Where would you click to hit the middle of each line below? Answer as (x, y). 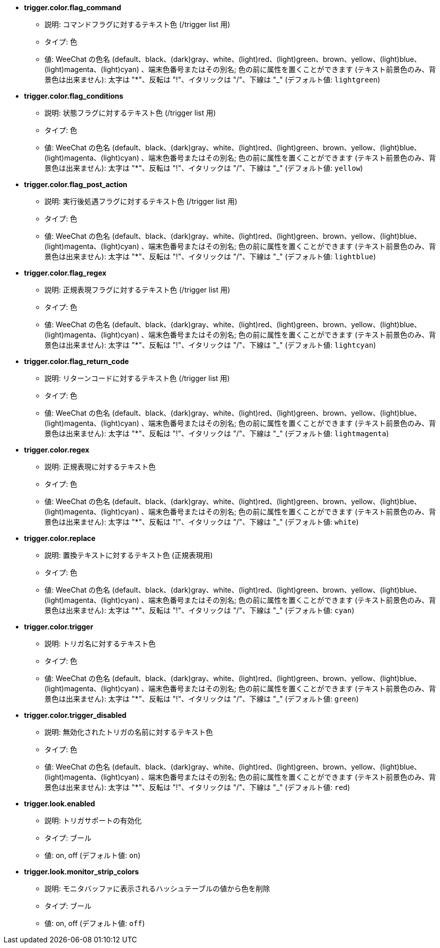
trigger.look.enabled (60, 804)
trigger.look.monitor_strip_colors (82, 872)
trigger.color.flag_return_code (77, 361)
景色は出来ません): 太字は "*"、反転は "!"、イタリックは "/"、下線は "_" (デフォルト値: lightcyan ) (210, 345)
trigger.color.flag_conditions (74, 96)
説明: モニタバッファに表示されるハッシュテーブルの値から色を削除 (157, 888)
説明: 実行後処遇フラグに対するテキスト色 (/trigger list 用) (141, 201)
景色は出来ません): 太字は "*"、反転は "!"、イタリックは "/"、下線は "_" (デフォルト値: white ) (202, 522)
